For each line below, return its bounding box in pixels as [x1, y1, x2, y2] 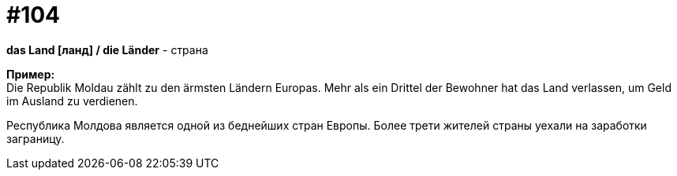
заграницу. [6, 131, 65, 145]
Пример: [6, 67, 55, 81]
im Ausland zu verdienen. [6, 93, 138, 108]
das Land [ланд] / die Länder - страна [6, 42, 208, 57]
